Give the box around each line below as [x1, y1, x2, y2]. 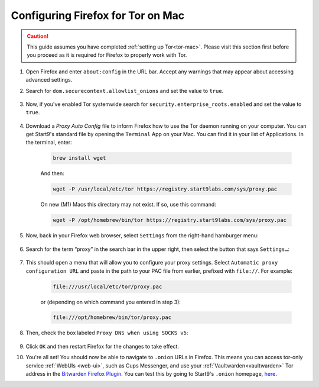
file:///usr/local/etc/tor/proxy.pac [53, 283, 162, 290]
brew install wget [53, 154, 106, 162]
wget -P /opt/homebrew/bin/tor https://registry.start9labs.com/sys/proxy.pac [53, 217, 287, 224]
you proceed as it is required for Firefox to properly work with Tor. [27, 51, 187, 59]
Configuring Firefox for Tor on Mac [11, 9, 185, 22]
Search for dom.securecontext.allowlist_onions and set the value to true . [25, 87, 224, 94]
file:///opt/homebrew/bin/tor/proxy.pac [53, 314, 171, 321]
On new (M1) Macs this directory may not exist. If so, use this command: [40, 201, 217, 208]
